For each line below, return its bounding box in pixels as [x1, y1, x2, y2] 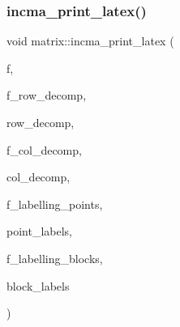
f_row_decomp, [6, 87, 87, 104]
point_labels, [6, 223, 72, 240]
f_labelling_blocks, [6, 249, 103, 266]
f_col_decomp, [6, 141, 82, 158]
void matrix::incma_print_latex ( [6, 32, 174, 49]
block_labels [6, 277, 70, 294]
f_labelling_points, [6, 195, 103, 212]
